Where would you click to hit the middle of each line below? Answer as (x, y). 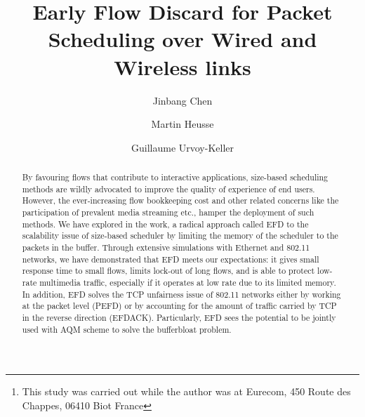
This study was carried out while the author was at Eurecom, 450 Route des (186, 391)
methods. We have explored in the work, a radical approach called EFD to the (165, 224)
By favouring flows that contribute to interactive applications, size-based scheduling (175, 177)
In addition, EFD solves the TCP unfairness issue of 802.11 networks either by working (181, 294)
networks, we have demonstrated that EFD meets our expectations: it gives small (171, 259)
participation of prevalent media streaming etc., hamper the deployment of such (168, 212)
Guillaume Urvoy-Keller (182, 147)
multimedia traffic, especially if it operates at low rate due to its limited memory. (188, 282)
